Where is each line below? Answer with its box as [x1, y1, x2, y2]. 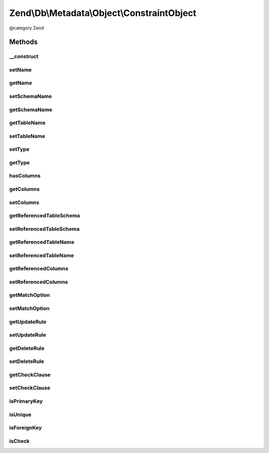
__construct [9, 53, 39, 60]
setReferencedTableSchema [9, 225, 80, 232]
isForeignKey [9, 424, 42, 431]
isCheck [9, 438, 30, 445]
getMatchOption [9, 292, 50, 299]
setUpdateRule [9, 331, 46, 338]
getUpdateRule [9, 318, 47, 325]
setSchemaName [9, 93, 52, 100]
